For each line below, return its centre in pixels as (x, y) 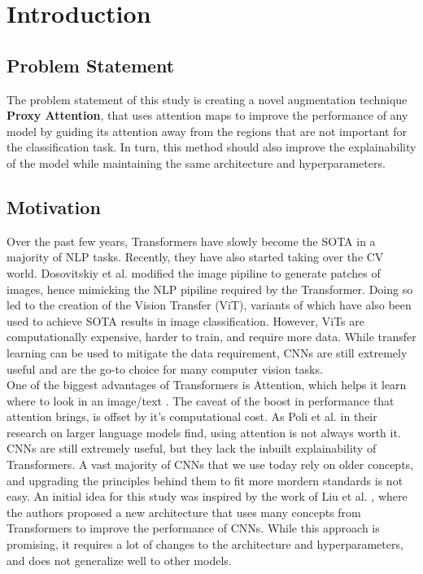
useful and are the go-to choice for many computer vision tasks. (165, 368)
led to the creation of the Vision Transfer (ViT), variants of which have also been (209, 305)
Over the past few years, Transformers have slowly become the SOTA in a (191, 241)
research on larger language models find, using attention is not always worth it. (204, 432)
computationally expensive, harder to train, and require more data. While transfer (211, 337)
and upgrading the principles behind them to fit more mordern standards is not (205, 480)
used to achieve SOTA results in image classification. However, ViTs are (185, 320)
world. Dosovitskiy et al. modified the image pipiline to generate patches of (194, 272)
